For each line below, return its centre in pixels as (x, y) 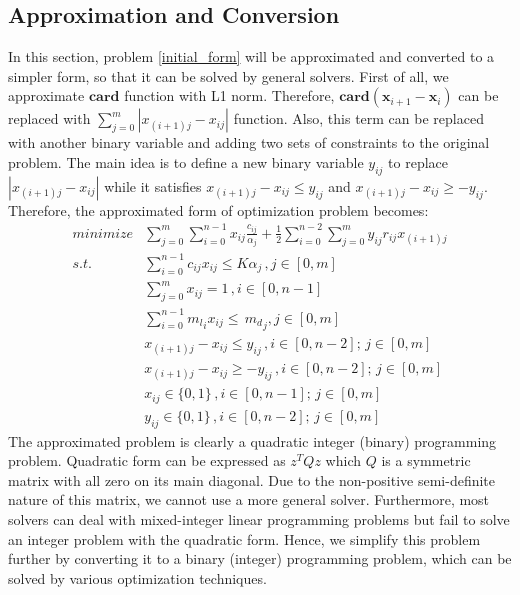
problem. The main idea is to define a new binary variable (186, 161)
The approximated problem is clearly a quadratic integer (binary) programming (252, 440)
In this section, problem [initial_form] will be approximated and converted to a (251, 56)
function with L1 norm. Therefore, (229, 95)
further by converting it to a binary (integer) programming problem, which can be (260, 558)
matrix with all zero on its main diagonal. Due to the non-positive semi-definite (252, 479)
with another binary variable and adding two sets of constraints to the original (249, 142)
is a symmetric (426, 460)
